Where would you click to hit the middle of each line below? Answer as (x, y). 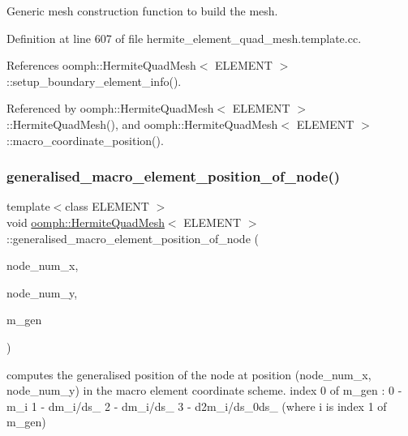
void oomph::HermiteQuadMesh (86, 222)
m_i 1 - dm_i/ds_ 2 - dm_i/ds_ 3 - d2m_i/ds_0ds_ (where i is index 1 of (197, 406)
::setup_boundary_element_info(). (94, 81)
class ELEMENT (107, 206)
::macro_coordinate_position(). (85, 140)
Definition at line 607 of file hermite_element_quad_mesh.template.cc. (184, 38)
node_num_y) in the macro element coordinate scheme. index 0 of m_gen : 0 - (204, 390)
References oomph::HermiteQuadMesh (101, 65)
